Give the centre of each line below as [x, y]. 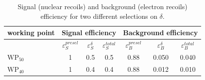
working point [31, 33]
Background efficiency [161, 33]
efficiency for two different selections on [99, 16]
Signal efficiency [89, 33]
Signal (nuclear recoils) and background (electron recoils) [102, 6]
